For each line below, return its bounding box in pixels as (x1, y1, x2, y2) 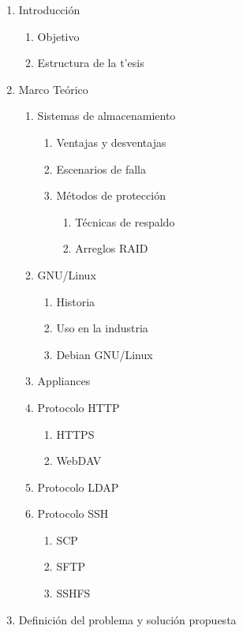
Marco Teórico (18, 81, 88, 97)
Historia (56, 293, 95, 309)
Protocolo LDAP (37, 478, 119, 495)
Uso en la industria (56, 320, 148, 336)
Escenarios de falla (56, 160, 146, 177)
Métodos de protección (56, 187, 166, 204)
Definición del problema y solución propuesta (18, 611, 237, 627)
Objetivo (37, 28, 80, 44)
